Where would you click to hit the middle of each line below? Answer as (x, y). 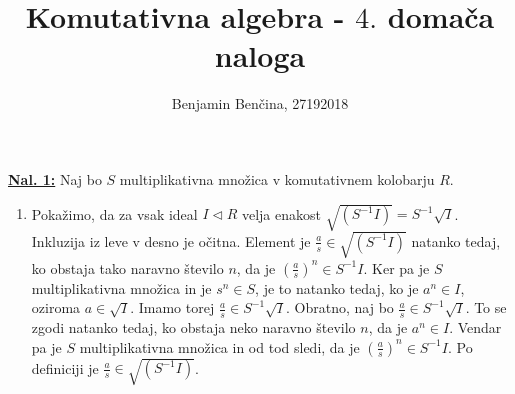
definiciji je (65, 367)
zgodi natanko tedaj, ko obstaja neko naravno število (193, 327)
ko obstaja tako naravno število (127, 267)
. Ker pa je (396, 267)
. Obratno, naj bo (340, 307)
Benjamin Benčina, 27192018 (260, 103)
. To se (486, 307)
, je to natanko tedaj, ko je (337, 287)
